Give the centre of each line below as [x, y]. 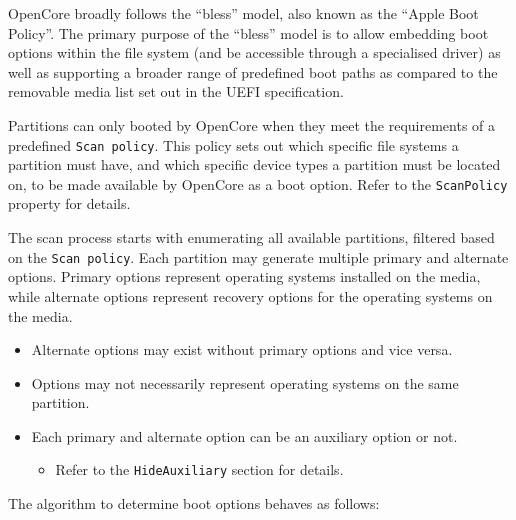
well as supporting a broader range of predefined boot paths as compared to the [253, 71]
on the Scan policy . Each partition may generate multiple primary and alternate [258, 256]
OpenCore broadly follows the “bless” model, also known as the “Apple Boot [243, 13]
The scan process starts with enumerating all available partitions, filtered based [251, 237]
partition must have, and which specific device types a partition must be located [254, 164]
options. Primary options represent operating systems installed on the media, [244, 276]
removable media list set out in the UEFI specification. [176, 91]
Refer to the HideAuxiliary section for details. [199, 469]
